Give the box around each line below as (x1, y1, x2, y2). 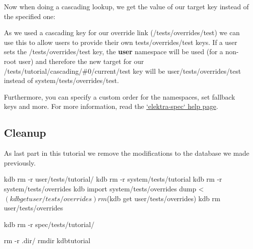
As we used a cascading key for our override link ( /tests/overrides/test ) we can (4, 27, 240, 38)
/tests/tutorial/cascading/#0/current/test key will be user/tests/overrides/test (4, 65, 241, 76)
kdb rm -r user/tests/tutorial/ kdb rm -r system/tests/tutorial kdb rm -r (4, 174, 222, 184)
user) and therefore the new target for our (18, 56, 144, 66)
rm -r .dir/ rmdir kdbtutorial (4, 235, 91, 246)
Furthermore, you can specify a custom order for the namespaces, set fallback (4, 91, 235, 102)
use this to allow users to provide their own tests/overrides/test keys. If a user (4, 37, 237, 47)
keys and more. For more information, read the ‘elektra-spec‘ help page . (4, 101, 218, 111)
